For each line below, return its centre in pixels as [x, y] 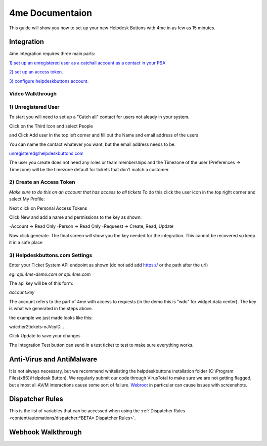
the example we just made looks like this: [51, 318]
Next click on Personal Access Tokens [48, 208]
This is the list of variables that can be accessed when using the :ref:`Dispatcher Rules [97, 411]
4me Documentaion [51, 13]
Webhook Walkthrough [45, 432]
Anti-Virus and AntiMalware [53, 359]
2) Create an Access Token [42, 182]
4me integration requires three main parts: [52, 54]
